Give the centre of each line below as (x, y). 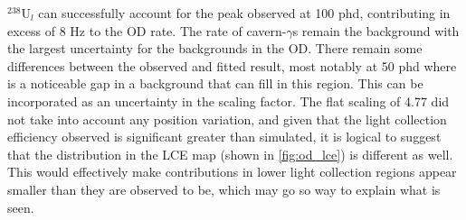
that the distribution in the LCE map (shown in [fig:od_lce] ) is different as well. (230, 154)
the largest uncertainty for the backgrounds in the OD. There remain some (215, 48)
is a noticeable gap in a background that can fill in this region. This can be (215, 83)
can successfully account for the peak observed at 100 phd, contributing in (244, 13)
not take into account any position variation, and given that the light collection (227, 119)
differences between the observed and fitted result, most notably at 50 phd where (232, 65)
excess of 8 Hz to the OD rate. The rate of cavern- (147, 30)
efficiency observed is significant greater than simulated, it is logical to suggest (224, 137)
